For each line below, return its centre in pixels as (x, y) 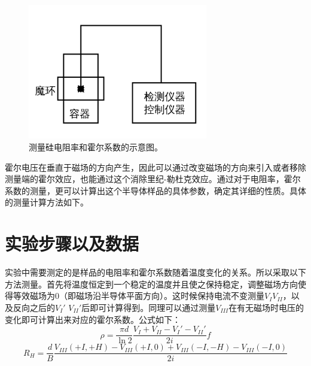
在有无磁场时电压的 (266, 307)
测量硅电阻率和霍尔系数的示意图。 (96, 147)
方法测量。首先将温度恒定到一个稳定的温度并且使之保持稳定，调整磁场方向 (151, 284)
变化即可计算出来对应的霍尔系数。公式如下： (93, 319)
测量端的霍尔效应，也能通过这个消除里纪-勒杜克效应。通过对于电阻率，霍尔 (153, 179)
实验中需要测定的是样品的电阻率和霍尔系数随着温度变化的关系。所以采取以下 (155, 272)
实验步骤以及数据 (72, 244)
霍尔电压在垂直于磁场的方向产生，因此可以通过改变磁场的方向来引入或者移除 (155, 167)
